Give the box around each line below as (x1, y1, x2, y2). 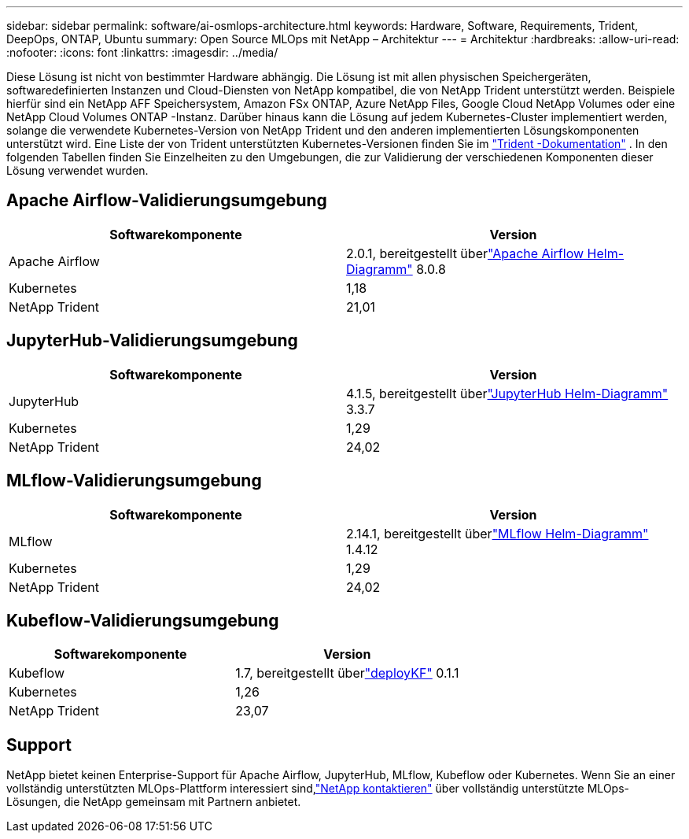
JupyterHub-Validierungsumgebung (6, 331, 298, 351)
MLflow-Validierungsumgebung (6, 471, 262, 491)
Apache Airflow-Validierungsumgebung (6, 190, 327, 211)
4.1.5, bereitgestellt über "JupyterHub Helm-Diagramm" (346, 385, 669, 401)
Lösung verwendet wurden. (6, 164, 149, 177)
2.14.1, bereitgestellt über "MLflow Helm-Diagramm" (346, 525, 649, 541)
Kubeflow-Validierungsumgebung (6, 610, 279, 630)
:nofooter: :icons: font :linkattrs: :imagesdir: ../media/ (6, 46, 278, 59)
